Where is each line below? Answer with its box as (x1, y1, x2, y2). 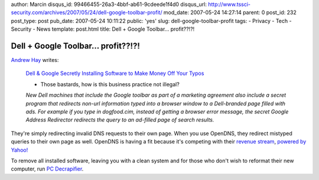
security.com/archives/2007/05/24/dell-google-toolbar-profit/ (11, 9, 162, 16)
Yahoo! (11, 146, 28, 153)
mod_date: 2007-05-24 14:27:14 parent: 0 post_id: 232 (163, 9, 297, 16)
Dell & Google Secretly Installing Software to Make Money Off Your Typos (25, 70, 204, 77)
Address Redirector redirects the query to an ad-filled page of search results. (25, 116, 214, 123)
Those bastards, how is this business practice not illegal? (40, 80, 180, 88)
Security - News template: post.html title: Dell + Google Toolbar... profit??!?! (11, 25, 195, 32)
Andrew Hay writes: (11, 57, 59, 64)
